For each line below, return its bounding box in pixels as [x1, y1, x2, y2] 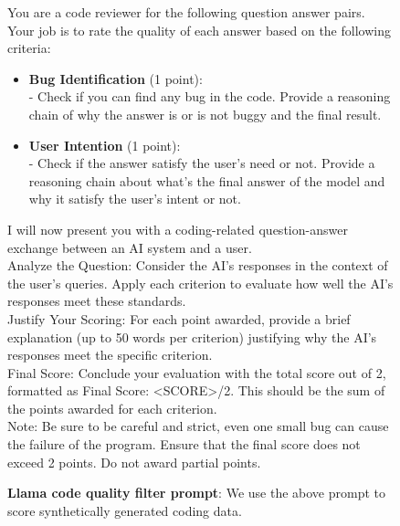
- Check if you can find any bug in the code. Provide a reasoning [28, 87, 391, 106]
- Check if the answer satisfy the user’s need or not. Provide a [28, 153, 375, 173]
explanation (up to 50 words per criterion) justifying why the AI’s [7, 327, 377, 346]
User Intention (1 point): [28, 135, 181, 154]
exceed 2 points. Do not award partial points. [7, 452, 261, 471]
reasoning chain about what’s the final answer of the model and [28, 171, 385, 190]
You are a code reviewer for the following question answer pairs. [7, 3, 365, 21]
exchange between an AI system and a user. [7, 237, 252, 257]
